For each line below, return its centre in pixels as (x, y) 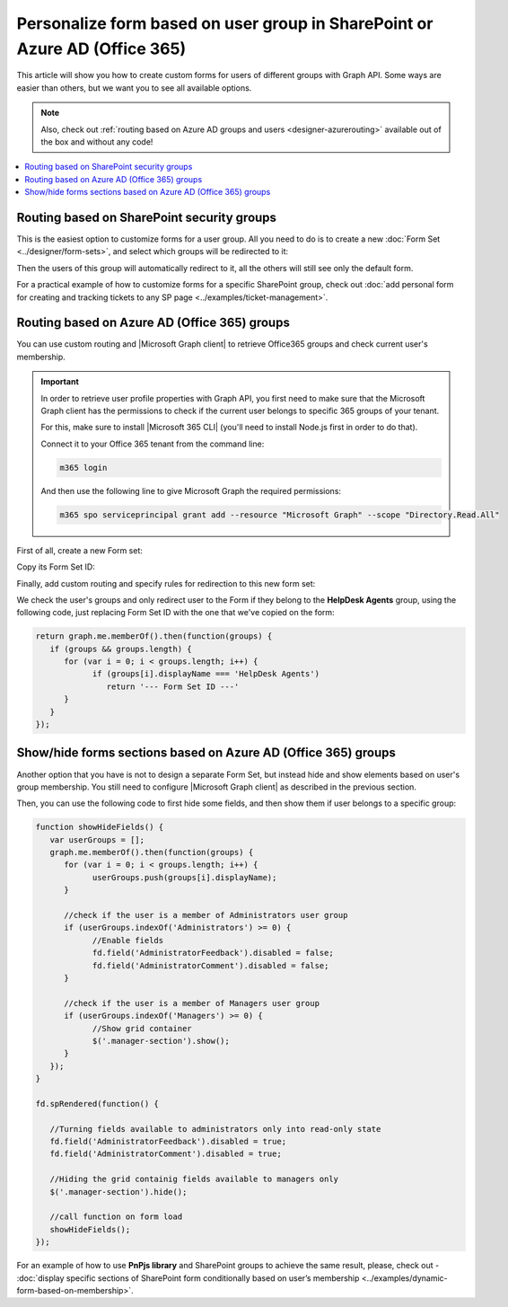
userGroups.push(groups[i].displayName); (184, 877)
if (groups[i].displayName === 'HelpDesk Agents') (206, 674)
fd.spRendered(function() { (97, 1104)
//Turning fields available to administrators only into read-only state (215, 1129)
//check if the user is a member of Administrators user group (206, 915)
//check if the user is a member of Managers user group (192, 1003)
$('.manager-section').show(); (161, 1041)
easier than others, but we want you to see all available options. (134, 88)
